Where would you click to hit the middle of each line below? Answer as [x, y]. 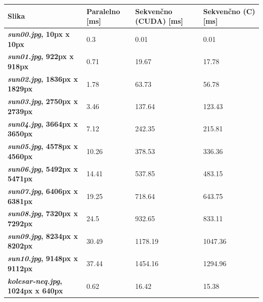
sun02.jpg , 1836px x [43, 79]
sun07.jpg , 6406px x [43, 191]
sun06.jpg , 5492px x [43, 168]
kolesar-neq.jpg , [35, 281]
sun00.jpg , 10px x [39, 34]
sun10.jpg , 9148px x [43, 258]
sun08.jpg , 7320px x [43, 213]
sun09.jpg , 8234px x [43, 236]
